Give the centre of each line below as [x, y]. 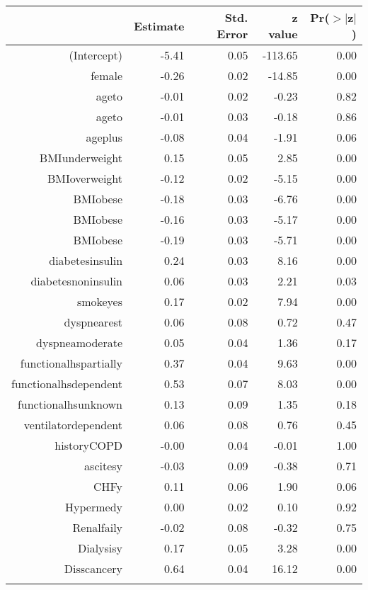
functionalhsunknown [70, 404]
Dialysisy [100, 548]
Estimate [159, 25]
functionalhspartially [71, 363]
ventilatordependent [73, 425]
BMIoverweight [85, 178]
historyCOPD [89, 445]
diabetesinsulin [86, 260]
